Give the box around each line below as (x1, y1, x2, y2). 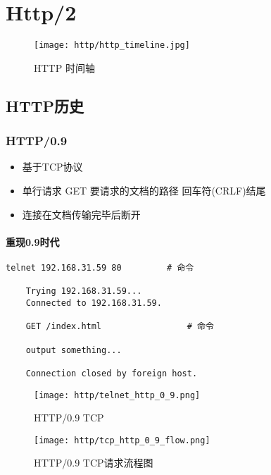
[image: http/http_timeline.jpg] (34, 40, 190, 51)
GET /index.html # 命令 (25, 321, 214, 332)
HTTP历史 (6, 94, 84, 116)
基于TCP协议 (22, 159, 83, 174)
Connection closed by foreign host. (25, 368, 198, 378)
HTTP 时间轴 (34, 60, 95, 75)
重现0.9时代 (6, 234, 60, 249)
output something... (25, 345, 122, 355)
